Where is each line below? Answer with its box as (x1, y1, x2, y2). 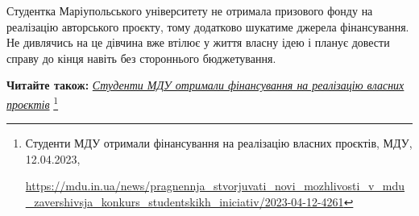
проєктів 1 (6, 93, 59, 112)
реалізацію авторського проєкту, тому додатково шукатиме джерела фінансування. (6, 18, 409, 35)
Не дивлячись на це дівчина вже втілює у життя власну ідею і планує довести (6, 34, 390, 51)
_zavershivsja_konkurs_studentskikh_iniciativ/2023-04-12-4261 (25, 193, 344, 210)
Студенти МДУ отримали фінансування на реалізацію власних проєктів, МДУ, (25, 135, 413, 152)
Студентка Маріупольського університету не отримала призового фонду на (6, 2, 373, 19)
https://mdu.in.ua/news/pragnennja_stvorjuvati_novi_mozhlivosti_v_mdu (25, 177, 405, 194)
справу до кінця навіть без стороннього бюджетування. (6, 49, 276, 66)
